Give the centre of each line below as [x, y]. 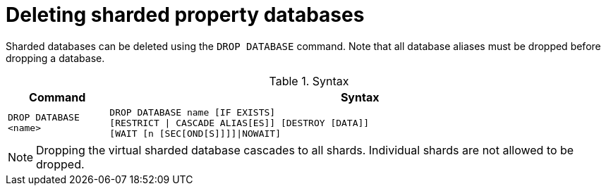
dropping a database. [55, 58]
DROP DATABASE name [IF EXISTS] [193, 112]
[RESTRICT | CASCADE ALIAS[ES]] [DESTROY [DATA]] [240, 123]
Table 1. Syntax [309, 81]
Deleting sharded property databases [185, 15]
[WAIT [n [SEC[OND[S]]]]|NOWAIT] [195, 133]
